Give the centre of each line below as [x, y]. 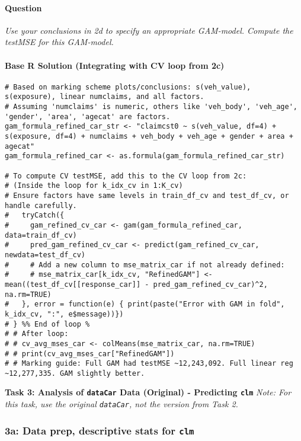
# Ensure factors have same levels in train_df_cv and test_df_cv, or [147, 196]
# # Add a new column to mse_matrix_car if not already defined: [145, 265]
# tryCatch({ [35, 215]
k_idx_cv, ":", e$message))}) [64, 314]
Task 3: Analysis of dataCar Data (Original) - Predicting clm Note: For [148, 392]
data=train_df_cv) [41, 235]
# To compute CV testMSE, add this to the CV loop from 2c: [126, 176]
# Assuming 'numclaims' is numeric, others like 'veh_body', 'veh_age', [151, 107]
